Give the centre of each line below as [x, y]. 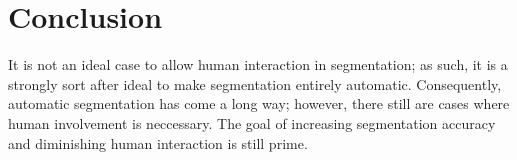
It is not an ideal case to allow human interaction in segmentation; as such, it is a [258, 64]
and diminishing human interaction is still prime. [158, 142]
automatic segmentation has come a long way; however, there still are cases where [259, 103]
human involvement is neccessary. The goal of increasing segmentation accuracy [252, 122]
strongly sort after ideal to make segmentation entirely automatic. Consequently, [255, 83]
